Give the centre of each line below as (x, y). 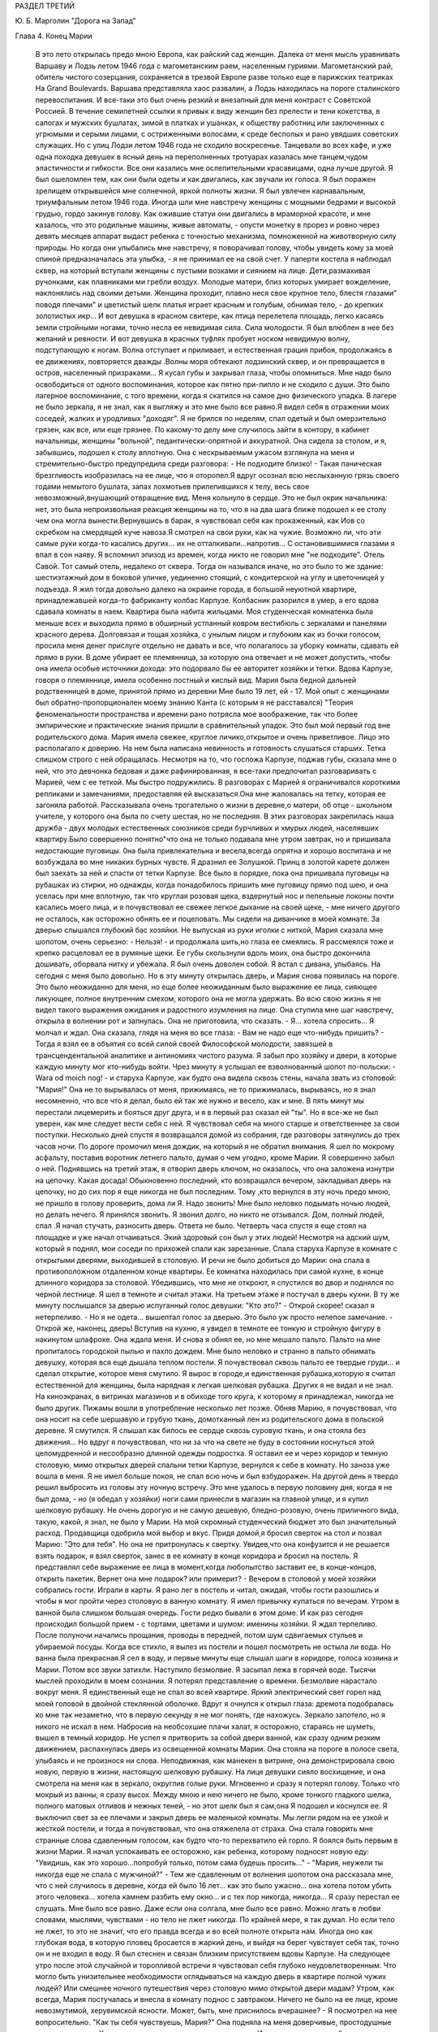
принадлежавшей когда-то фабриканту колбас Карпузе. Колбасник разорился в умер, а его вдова (207, 600)
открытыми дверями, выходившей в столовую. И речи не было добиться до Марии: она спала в (203, 1260)
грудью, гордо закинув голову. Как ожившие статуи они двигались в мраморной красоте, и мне (203, 213)
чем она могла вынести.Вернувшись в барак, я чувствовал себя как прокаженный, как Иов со (200, 521)
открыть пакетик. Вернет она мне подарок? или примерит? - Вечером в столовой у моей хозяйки (206, 1578)
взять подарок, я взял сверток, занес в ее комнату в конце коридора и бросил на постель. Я (197, 1556)
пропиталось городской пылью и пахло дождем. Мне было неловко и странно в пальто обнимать (206, 1351)
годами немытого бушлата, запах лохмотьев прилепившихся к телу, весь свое (172, 487)
